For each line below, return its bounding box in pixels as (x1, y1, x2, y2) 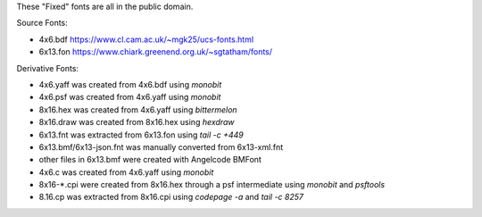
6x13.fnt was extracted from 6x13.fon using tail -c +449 (38, 129, 245, 140)
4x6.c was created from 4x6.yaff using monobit (38, 166, 214, 178)
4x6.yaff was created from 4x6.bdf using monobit (38, 79, 222, 89)
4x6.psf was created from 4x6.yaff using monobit (38, 92, 221, 103)
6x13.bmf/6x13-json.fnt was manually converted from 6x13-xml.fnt (38, 141, 284, 152)
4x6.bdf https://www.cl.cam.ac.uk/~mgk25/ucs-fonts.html (38, 34, 254, 45)
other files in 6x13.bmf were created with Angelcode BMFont (38, 154, 262, 165)
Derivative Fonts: (16, 63, 79, 73)
